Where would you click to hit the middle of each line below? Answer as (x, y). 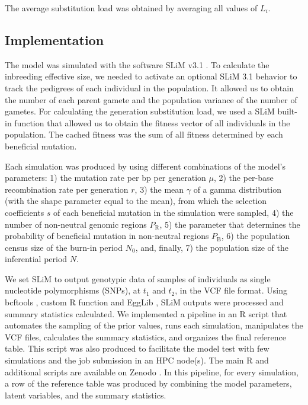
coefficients (25, 212)
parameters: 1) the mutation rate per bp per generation (105, 178)
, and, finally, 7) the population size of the (212, 247)
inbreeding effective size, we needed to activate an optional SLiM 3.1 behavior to (151, 76)
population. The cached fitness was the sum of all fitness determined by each (144, 134)
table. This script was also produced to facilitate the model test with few (137, 348)
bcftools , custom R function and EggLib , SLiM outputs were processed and (144, 302)
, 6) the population (256, 236)
